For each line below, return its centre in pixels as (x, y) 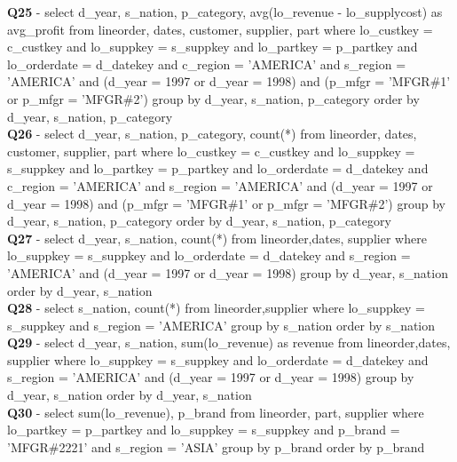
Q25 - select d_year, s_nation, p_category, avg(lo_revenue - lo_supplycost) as (225, 12)
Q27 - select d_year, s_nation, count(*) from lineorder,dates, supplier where (217, 238)
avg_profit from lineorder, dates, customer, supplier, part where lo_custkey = (220, 29)
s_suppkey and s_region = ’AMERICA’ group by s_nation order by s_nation (221, 325)
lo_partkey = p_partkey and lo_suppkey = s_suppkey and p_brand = (204, 430)
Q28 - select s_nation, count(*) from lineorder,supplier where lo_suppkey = (216, 308)
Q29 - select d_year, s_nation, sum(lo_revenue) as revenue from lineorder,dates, (229, 343)
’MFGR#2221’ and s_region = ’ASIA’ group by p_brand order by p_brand (216, 446)
